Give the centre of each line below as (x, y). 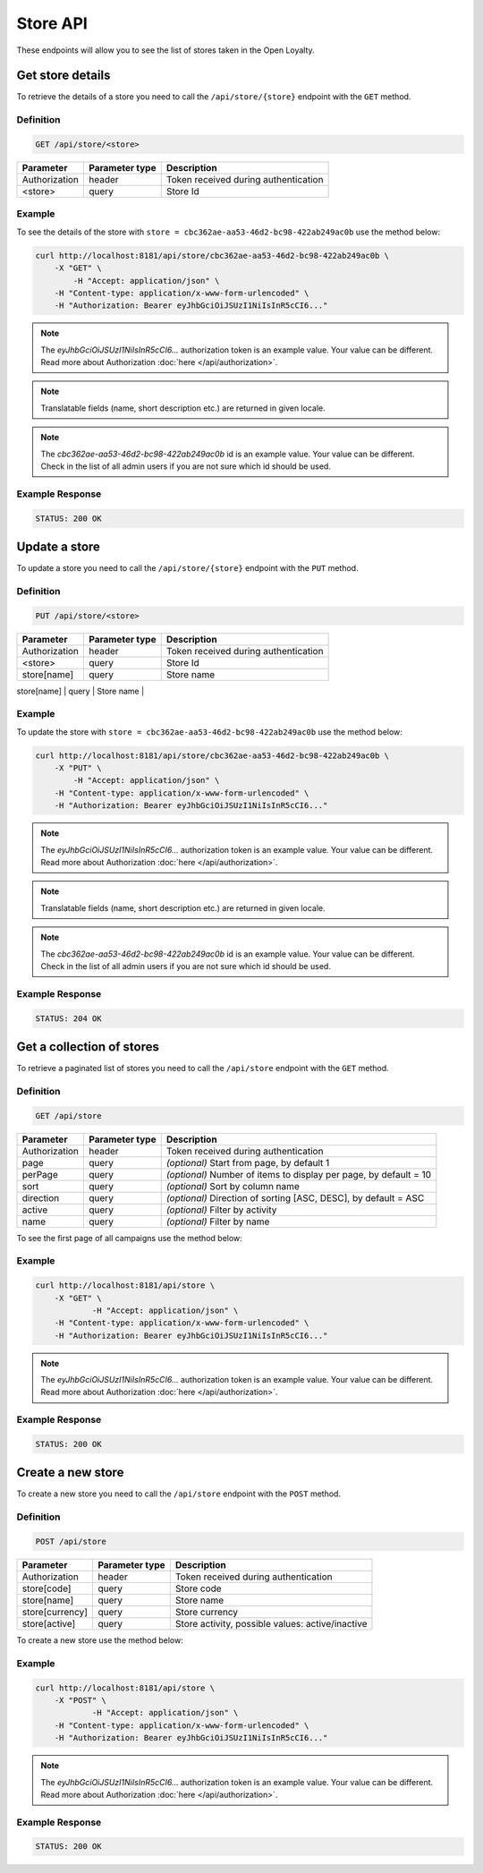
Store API (52, 23)
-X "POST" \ (80, 1700)
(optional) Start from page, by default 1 (248, 1162)
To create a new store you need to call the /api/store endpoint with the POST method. (179, 1494)
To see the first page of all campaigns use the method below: (130, 1238)
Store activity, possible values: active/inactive (271, 1624)
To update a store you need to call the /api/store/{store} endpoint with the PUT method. (187, 568)
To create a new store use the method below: (100, 1640)
